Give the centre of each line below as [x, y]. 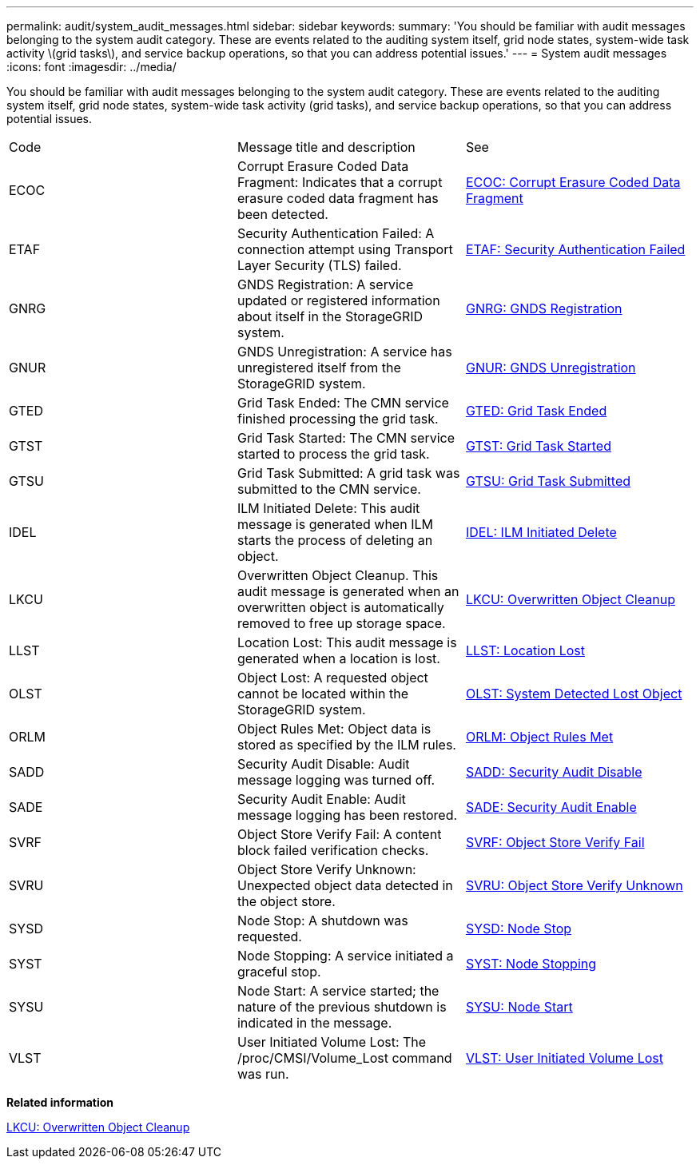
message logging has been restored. [347, 815]
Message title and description [326, 147]
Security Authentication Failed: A [336, 233]
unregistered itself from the [319, 368]
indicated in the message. [314, 1023]
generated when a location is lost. [338, 658]
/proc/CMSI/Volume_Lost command [344, 1058]
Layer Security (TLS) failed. [319, 265]
